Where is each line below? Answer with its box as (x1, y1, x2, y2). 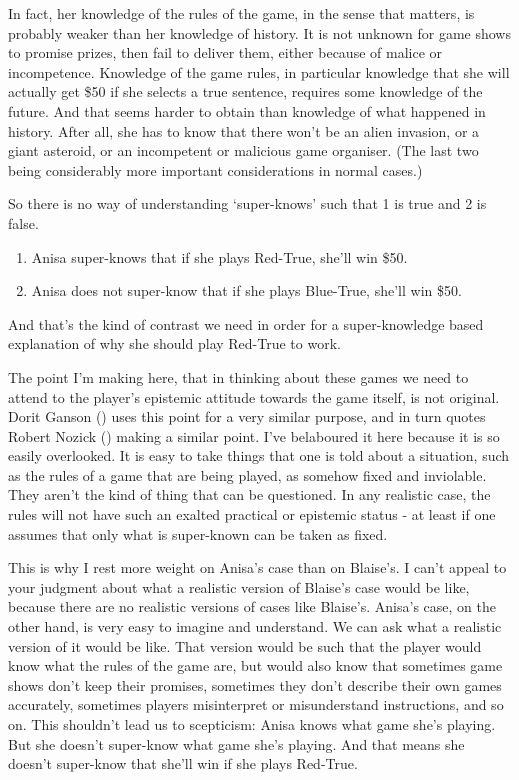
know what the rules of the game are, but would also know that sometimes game (8, 655, 503, 676)
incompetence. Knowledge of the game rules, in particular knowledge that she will (8, 61, 510, 82)
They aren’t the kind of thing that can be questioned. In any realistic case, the (8, 484, 491, 505)
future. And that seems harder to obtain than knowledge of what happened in (8, 100, 486, 121)
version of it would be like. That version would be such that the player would (8, 635, 482, 656)
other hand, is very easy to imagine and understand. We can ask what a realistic (8, 616, 502, 637)
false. (8, 212, 39, 233)
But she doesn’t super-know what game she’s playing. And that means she (8, 733, 465, 754)
